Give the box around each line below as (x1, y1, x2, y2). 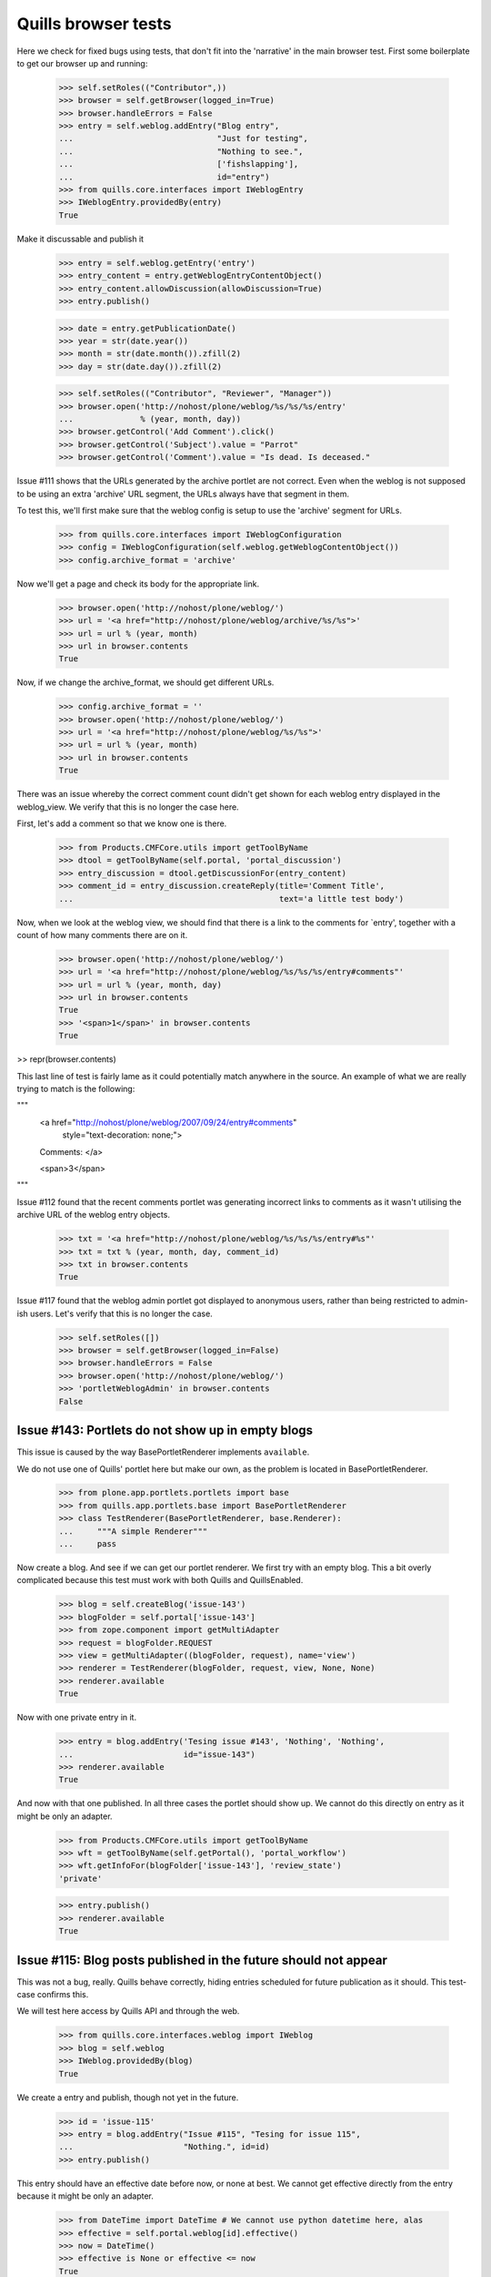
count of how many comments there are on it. (16, 929, 188, 940)
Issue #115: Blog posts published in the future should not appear (16, 1952, 388, 1967)
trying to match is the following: (16, 1084, 135, 1095)
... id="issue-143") (58, 1749, 256, 1760)
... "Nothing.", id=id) (58, 2141, 270, 2152)
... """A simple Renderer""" (58, 1526, 208, 1537)
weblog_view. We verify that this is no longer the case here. (16, 802, 240, 812)
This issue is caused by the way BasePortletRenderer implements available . (16, 1446, 310, 1457)
